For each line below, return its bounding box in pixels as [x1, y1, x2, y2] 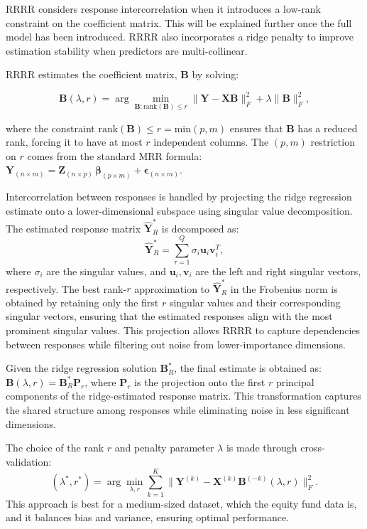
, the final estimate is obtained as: [174, 360, 322, 375]
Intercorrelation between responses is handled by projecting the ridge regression [6, 189, 352, 204]
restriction [310, 134, 355, 149]
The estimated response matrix [6, 220, 141, 235]
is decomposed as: [161, 220, 239, 235]
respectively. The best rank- [6, 281, 127, 296]
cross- [300, 440, 325, 455]
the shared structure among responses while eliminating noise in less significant [6, 402, 350, 417]
